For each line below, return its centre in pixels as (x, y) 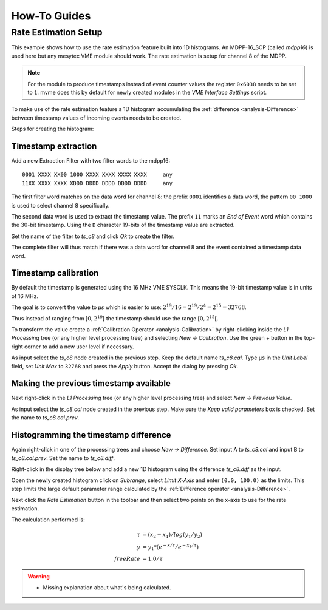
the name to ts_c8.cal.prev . (45, 418)
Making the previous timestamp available (91, 383)
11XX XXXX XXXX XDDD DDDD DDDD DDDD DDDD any (97, 183)
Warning (39, 577)
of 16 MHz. (25, 296)
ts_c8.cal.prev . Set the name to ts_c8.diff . (63, 458)
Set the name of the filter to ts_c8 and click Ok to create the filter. (93, 236)
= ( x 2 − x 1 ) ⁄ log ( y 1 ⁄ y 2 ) (173, 535)
